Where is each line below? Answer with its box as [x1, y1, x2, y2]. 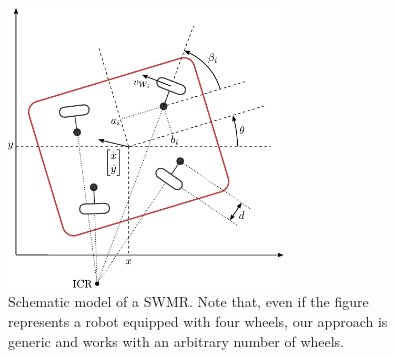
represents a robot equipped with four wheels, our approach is [8, 310, 388, 331]
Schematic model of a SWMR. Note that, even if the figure [8, 291, 369, 312]
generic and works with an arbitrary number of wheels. [8, 330, 345, 351]
